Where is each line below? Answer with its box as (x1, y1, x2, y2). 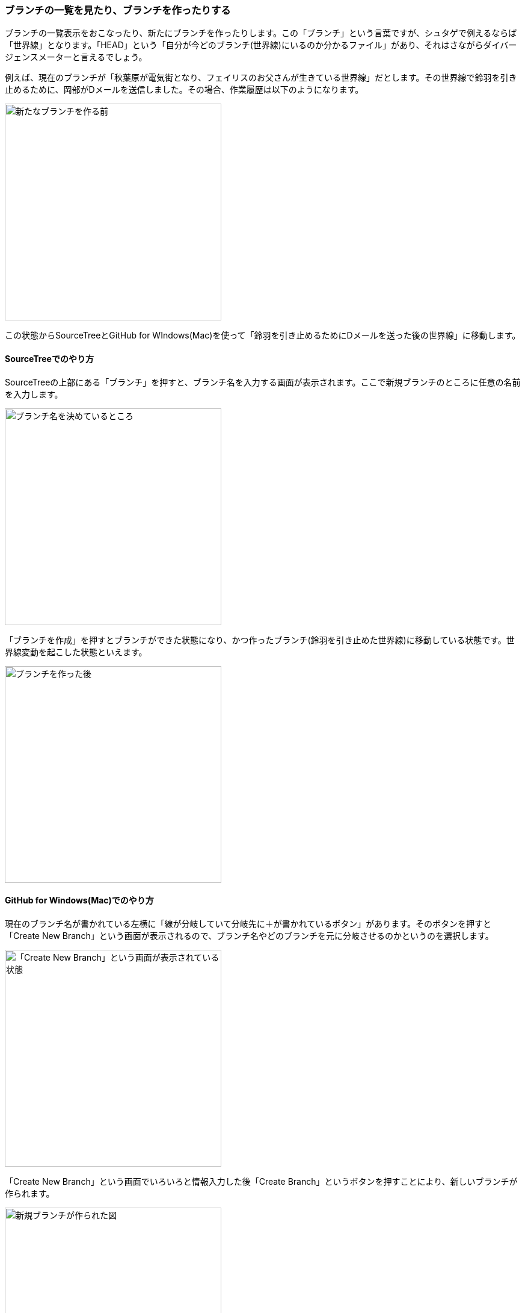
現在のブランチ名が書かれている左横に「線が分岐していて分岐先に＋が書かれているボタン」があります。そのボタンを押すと (5, 918, 491, 929)
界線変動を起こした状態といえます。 (5, 646, 147, 657)
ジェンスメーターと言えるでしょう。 (5, 52, 147, 63)
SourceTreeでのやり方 (5, 353, 94, 364)
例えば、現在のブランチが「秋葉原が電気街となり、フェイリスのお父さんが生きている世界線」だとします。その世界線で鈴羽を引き (5, 72, 517, 83)
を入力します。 (5, 388, 63, 399)
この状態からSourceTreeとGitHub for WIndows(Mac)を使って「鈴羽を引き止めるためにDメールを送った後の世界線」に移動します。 (5, 330, 521, 341)
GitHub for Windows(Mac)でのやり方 (5, 895, 154, 906)
